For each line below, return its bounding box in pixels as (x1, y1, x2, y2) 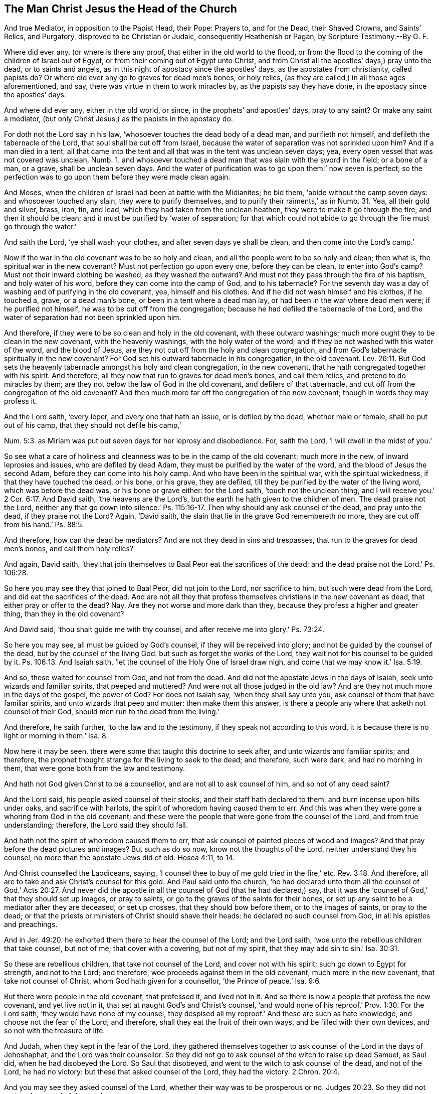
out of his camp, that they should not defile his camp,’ (4, 421, 181, 430)
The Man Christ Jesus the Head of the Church (4, 3, 237, 15)
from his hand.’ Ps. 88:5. (4, 520, 84, 529)
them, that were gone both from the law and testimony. (4, 764, 185, 773)
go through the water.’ (4, 222, 77, 231)
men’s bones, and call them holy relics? (4, 544, 134, 553)
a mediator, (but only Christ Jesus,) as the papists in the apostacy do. (4, 114, 233, 123)
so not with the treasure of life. (4, 1026, 105, 1035)
